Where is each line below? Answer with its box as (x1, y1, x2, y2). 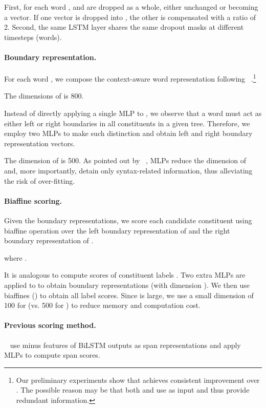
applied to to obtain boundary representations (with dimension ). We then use (4, 279, 250, 290)
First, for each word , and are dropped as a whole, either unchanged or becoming (4, 2, 258, 12)
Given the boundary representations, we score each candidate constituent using (4, 215, 252, 225)
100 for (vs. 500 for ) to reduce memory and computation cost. (4, 300, 201, 310)
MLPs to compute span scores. (4, 349, 100, 360)
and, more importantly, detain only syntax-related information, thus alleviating (4, 165, 253, 176)
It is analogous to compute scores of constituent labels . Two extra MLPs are (4, 269, 246, 280)
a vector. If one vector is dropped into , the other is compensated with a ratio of (4, 11, 256, 22)
